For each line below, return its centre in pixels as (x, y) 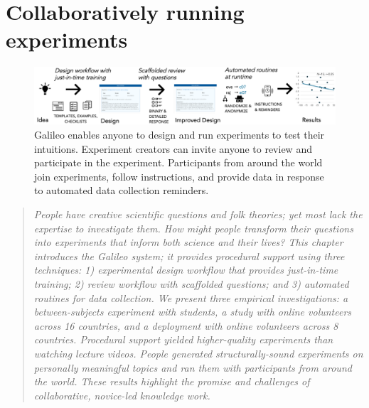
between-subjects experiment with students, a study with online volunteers (193, 312)
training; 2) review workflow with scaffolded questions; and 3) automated (191, 284)
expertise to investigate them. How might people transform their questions (193, 228)
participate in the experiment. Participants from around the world (178, 162)
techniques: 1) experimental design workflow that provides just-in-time (186, 270)
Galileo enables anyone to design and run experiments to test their (180, 135)
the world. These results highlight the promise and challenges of (172, 381)
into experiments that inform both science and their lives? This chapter (188, 242)
